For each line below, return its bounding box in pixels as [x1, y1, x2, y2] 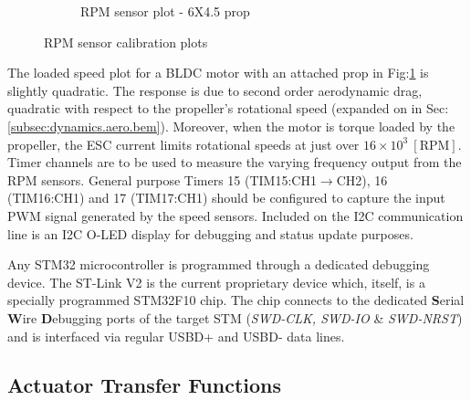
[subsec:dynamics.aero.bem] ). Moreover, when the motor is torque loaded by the [7, 116, 455, 135]
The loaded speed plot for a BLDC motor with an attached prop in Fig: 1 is [7, 63, 429, 82]
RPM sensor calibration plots [44, 32, 208, 51]
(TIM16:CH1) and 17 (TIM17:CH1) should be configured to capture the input [7, 188, 445, 207]
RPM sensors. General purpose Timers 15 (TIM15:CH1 [7, 170, 317, 189]
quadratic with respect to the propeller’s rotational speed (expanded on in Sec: [7, 99, 449, 118]
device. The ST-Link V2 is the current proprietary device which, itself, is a [7, 272, 425, 291]
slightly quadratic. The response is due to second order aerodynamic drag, [7, 80, 423, 100]
